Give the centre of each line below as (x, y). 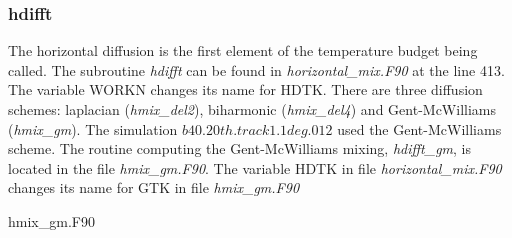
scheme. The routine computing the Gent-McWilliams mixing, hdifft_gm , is (239, 148)
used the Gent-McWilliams (419, 128)
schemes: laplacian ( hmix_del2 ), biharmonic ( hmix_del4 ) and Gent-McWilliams (252, 109)
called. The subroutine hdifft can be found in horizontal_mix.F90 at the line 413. (256, 69)
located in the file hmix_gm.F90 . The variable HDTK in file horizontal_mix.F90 (255, 167)
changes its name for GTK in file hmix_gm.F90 (154, 187)
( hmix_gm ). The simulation (93, 128)
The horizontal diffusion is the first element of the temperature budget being (243, 50)
